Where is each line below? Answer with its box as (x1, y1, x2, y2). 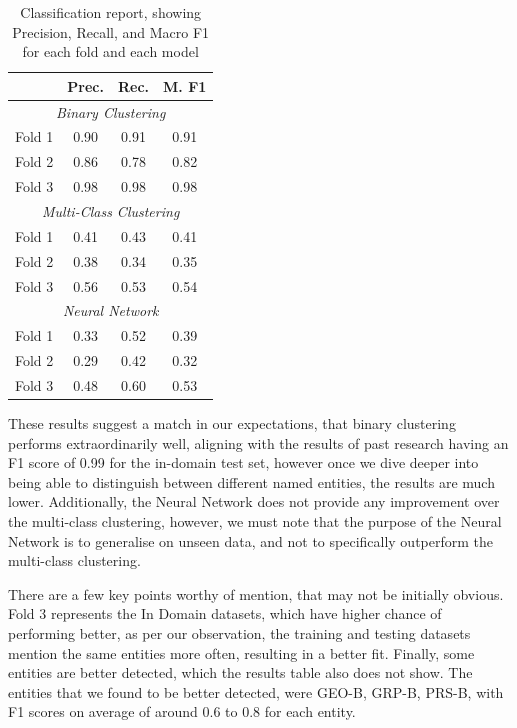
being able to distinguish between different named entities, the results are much (8, 471, 495, 492)
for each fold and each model (22, 41, 199, 62)
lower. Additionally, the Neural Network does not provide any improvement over (8, 491, 500, 512)
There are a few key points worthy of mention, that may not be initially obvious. (8, 583, 504, 604)
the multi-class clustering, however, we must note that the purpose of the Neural (8, 510, 502, 531)
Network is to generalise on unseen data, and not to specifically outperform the (8, 530, 494, 551)
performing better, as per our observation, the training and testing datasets (8, 622, 471, 643)
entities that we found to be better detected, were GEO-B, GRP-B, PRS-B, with (8, 681, 504, 702)
